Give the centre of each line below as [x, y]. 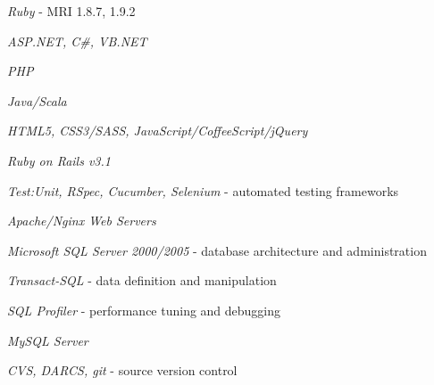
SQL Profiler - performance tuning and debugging [144, 310]
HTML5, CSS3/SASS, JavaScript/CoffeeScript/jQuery [158, 131]
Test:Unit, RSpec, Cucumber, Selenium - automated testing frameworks [203, 190]
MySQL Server [48, 340]
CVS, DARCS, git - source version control [122, 370]
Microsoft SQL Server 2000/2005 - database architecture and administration [217, 250]
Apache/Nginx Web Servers [82, 221]
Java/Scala [37, 100]
